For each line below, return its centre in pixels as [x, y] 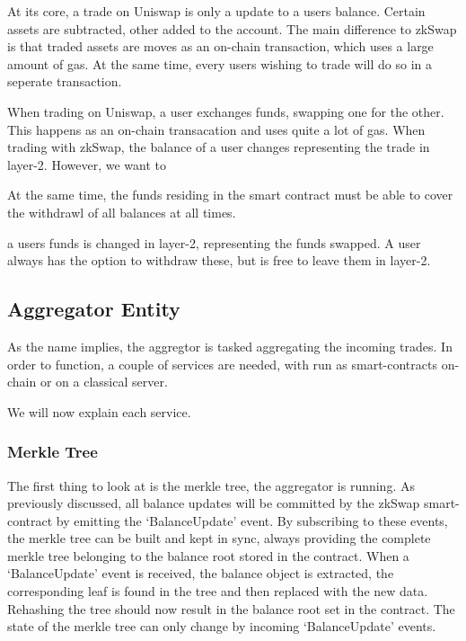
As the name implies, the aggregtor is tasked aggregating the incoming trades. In [230, 346]
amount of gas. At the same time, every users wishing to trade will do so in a [220, 63]
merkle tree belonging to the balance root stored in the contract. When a [208, 555]
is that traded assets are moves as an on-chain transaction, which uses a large [220, 46]
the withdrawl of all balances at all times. [122, 212]
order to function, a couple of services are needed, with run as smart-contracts [222, 364]
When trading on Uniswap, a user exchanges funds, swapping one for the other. [226, 111]
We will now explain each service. [99, 411]
